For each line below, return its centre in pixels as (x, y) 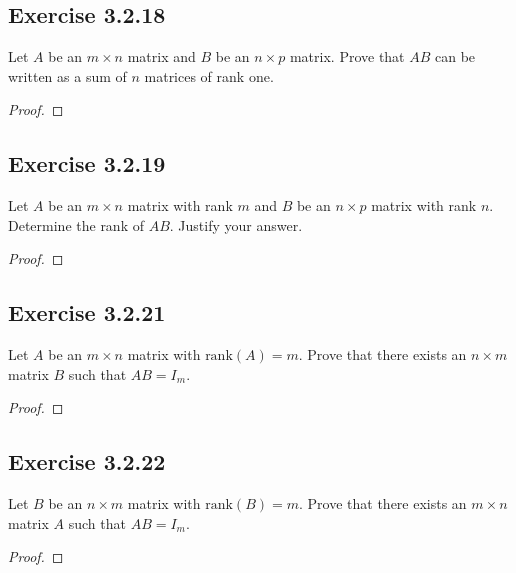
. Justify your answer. (236, 224)
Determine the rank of (76, 224)
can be (455, 56)
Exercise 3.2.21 (87, 312)
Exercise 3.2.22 (87, 461)
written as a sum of (67, 75)
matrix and (161, 56)
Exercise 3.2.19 (87, 163)
